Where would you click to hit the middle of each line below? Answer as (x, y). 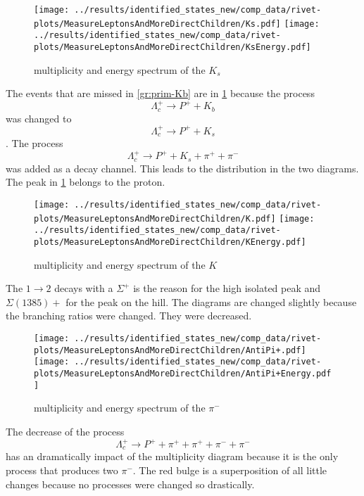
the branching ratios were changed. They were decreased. (129, 316)
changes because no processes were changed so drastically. (130, 484)
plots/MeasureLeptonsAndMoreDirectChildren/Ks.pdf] (157, 24)
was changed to (39, 118)
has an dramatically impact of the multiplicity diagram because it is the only (172, 456)
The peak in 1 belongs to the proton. (86, 182)
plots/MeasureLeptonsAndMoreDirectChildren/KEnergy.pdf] (170, 242)
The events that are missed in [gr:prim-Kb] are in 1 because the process (160, 93)
